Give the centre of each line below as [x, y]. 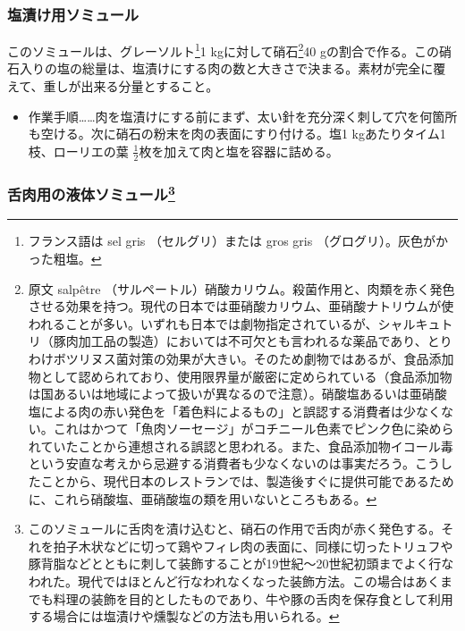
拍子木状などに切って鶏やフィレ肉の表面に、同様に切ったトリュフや [253, 546]
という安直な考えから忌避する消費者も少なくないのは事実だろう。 [222, 463]
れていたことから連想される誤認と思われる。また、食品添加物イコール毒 [241, 446]
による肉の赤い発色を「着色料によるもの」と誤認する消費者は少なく [241, 411]
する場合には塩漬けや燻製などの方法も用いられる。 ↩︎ [184, 616]
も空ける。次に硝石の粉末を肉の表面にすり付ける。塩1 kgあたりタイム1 [237, 134]
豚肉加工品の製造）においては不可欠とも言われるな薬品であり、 [240, 341]
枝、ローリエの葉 [78, 151]
